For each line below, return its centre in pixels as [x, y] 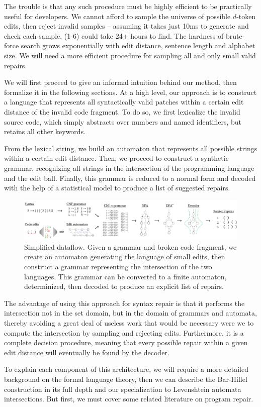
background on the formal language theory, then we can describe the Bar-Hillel [126, 379]
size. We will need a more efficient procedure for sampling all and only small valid [130, 55]
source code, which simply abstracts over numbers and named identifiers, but [123, 121]
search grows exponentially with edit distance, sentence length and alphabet [138, 45]
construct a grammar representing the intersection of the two [118, 266]
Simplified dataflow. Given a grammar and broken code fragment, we [130, 246]
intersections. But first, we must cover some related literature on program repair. [129, 399]
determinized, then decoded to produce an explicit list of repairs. [124, 286]
